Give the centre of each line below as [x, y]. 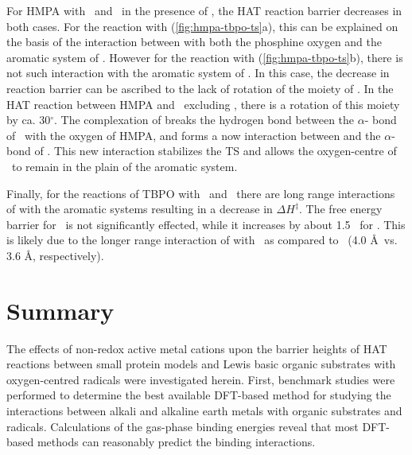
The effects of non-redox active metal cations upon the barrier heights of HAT [197, 348]
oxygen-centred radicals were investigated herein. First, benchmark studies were [201, 379]
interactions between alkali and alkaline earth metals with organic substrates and [204, 410]
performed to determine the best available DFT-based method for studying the [199, 395]
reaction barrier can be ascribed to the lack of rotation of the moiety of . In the [200, 88]
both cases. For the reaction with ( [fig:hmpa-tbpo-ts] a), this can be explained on [202, 26]
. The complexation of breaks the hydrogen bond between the [204, 120]
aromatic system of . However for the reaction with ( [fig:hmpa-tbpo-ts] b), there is [205, 57]
